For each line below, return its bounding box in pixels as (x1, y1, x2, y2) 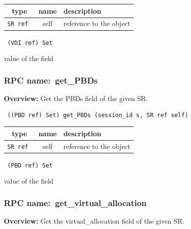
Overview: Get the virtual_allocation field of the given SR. (4, 216, 185, 226)
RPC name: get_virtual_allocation (4, 196, 147, 208)
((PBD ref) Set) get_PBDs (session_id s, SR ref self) (7, 111, 189, 119)
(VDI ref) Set (7, 39, 53, 46)
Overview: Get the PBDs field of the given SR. (4, 93, 148, 103)
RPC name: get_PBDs (4, 74, 98, 86)
